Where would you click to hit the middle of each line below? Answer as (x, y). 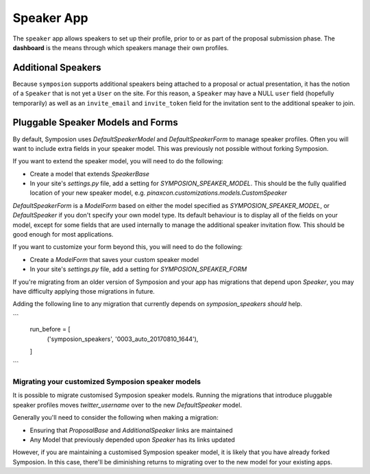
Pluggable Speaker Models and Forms (95, 122)
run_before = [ (50, 329)
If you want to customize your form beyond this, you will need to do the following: (128, 247)
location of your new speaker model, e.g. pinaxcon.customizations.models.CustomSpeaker (158, 193)
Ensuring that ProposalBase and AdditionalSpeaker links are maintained (131, 430)
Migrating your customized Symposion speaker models (107, 382)
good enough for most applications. (63, 235)
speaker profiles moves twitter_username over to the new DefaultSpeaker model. (127, 405)
